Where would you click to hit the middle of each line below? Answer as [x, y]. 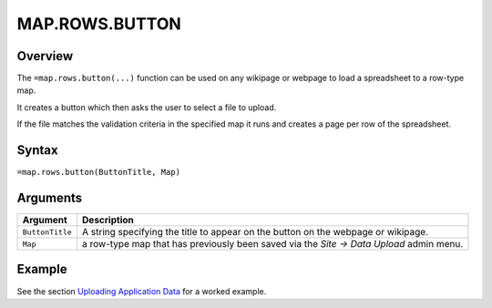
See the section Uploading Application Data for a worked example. [142, 291]
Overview [45, 56]
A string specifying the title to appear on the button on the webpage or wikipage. [255, 232]
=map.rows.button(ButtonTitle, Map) [99, 172]
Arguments [50, 197]
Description [108, 221]
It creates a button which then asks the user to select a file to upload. [147, 107]
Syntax [37, 150]
